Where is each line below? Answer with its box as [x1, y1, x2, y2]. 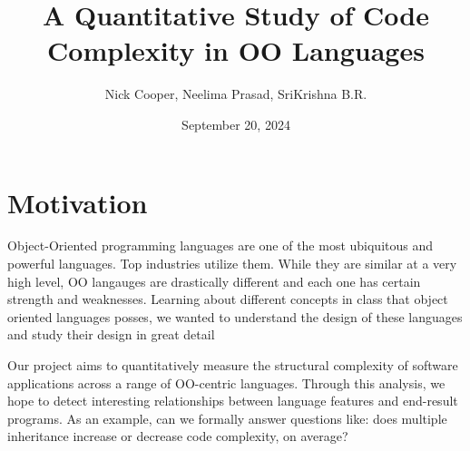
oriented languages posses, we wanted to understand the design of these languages [7, 307, 463, 326]
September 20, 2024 [181, 114, 290, 133]
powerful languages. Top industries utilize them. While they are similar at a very [7, 254, 457, 273]
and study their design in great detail [7, 325, 215, 344]
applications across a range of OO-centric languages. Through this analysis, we [7, 373, 446, 392]
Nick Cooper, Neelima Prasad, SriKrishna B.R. [104, 84, 367, 103]
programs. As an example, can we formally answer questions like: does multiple [7, 408, 447, 427]
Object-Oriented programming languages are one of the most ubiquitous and [7, 236, 434, 255]
